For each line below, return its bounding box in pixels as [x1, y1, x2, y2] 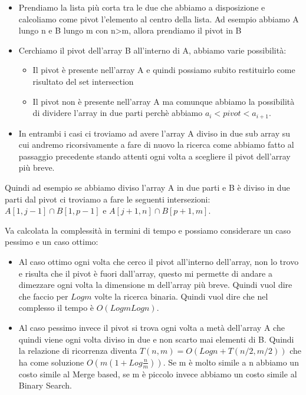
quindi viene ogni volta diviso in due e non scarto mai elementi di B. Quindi [18, 333, 294, 345]
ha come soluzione [18, 356, 84, 368]
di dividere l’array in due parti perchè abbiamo [32, 107, 203, 119]
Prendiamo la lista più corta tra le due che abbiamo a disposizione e [18, 1, 265, 13]
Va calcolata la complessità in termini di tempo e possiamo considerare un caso [5, 224, 291, 236]
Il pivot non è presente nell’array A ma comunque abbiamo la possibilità [32, 95, 295, 107]
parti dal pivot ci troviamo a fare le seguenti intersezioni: [5, 192, 210, 205]
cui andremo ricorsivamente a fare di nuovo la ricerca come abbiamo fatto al [18, 138, 294, 151]
